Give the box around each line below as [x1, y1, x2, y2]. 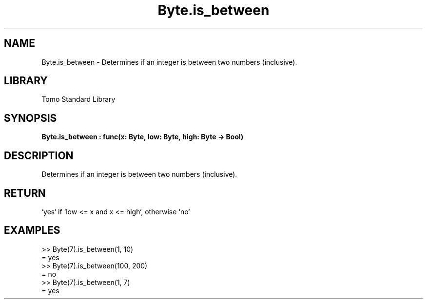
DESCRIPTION [4, 149, 74, 162]
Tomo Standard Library [41, 95, 116, 104]
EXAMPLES [4, 224, 60, 237]
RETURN [4, 187, 46, 199]
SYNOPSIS [4, 112, 57, 124]
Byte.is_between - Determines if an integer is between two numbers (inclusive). [41, 57, 297, 66]
